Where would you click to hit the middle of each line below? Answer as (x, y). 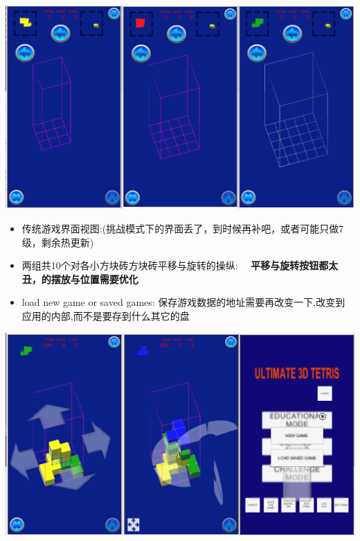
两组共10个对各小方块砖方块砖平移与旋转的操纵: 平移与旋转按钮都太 (180, 265)
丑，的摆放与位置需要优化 (80, 278)
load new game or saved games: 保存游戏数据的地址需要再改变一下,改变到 (183, 302)
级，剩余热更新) (58, 242)
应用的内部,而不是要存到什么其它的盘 (106, 315)
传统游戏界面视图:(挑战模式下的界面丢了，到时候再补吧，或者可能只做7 (183, 228)
